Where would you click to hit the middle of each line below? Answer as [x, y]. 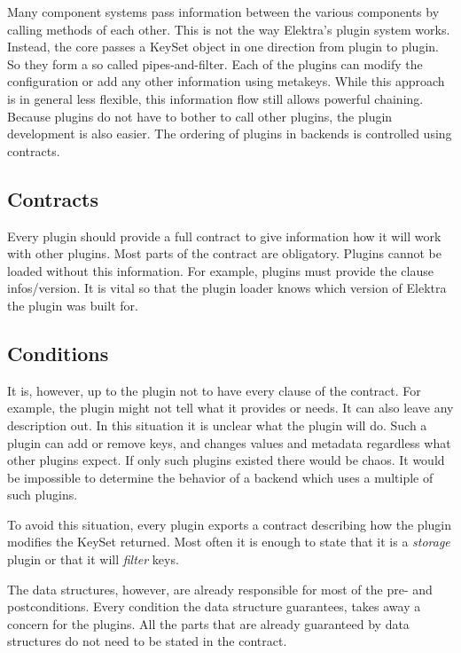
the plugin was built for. [73, 305]
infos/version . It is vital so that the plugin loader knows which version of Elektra [227, 288]
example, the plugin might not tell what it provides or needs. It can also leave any [230, 408]
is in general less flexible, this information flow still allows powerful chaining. [215, 98]
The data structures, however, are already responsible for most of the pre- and [220, 589]
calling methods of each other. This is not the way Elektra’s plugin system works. [229, 29]
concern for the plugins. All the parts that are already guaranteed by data [208, 623]
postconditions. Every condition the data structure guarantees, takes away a [214, 606]
